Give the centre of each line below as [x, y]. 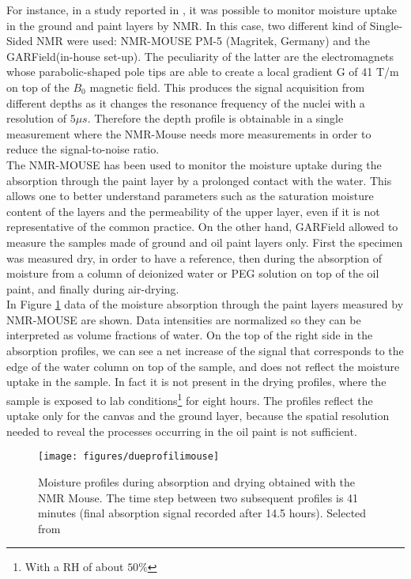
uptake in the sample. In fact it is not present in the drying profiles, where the [196, 382]
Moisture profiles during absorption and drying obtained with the [197, 481]
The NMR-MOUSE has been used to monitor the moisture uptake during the [194, 164]
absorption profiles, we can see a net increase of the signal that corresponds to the [205, 351]
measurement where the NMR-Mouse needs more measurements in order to [189, 133]
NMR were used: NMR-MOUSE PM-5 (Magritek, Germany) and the [203, 41]
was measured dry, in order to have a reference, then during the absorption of [194, 257]
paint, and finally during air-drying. [93, 288]
